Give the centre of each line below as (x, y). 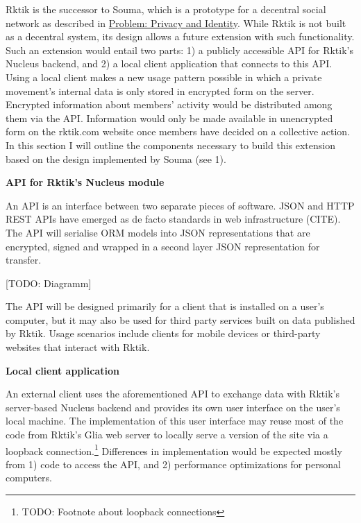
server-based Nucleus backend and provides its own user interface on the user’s (173, 407)
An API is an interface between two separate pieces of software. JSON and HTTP (180, 205)
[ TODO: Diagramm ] (49, 283)
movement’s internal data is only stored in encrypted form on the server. (160, 91)
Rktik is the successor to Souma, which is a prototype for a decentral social (166, 9)
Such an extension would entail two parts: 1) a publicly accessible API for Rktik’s (179, 50)
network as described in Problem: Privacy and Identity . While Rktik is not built (176, 23)
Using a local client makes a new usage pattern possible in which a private (164, 77)
